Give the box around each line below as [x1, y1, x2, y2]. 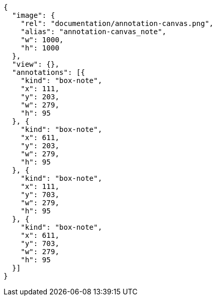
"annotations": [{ [12, 68, 85, 76]
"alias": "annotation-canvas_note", [20, 28, 167, 36]
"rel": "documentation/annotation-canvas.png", [20, 19, 214, 28]
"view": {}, [12, 60, 59, 68]
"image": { [12, 11, 55, 19]
